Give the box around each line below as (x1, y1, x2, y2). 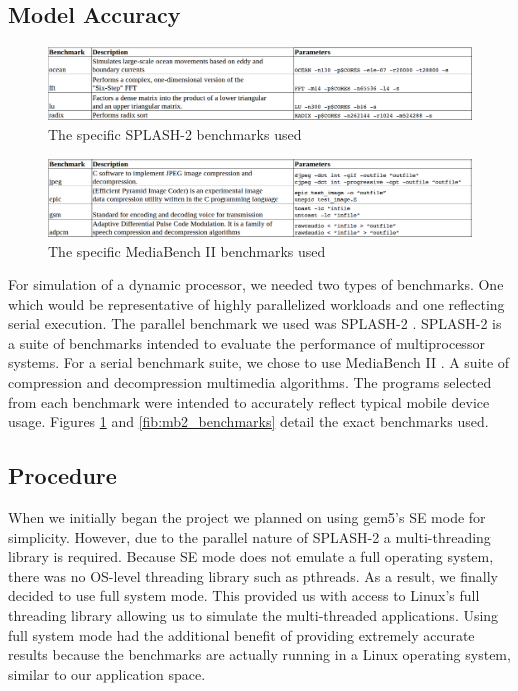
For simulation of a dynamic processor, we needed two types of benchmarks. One (8, 274, 504, 295)
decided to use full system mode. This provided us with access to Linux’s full (8, 585, 480, 606)
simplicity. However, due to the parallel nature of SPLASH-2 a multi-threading (8, 526, 491, 547)
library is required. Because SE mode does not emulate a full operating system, (8, 546, 494, 567)
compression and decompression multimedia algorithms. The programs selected (8, 372, 492, 393)
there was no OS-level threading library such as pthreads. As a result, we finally (8, 565, 498, 586)
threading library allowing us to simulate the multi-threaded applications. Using (8, 605, 499, 626)
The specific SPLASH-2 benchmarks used (48, 124, 302, 145)
